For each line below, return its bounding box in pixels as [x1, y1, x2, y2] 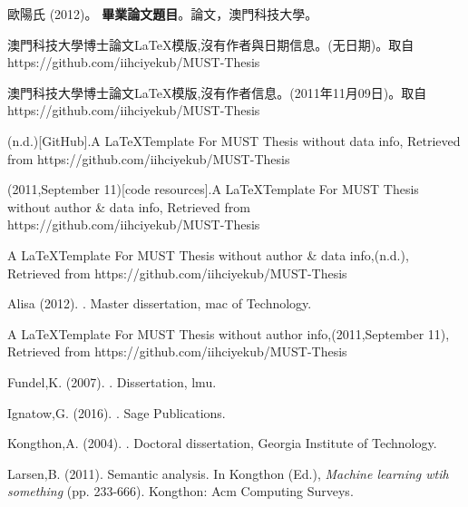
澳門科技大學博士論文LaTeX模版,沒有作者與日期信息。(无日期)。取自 [7, 34, 414, 54]
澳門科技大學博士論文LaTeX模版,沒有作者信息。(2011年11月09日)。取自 [7, 83, 427, 102]
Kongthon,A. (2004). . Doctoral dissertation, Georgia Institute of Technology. [7, 434, 437, 453]
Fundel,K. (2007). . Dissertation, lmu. [7, 372, 217, 391]
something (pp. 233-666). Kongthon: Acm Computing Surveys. [7, 482, 354, 501]
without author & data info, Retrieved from [7, 197, 250, 216]
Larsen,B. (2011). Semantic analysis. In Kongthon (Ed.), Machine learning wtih [7, 463, 449, 483]
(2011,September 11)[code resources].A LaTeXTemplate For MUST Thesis [7, 180, 419, 199]
